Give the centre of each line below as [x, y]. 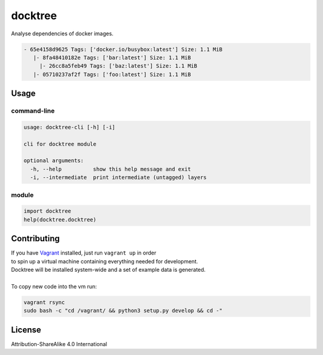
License [26, 330]
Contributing [35, 239]
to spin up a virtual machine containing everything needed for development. [105, 261]
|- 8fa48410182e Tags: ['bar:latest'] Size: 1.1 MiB [112, 57]
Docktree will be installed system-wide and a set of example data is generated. [108, 270]
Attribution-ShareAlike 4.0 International [59, 344]
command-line [33, 111]
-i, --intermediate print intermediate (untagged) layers [118, 177]
